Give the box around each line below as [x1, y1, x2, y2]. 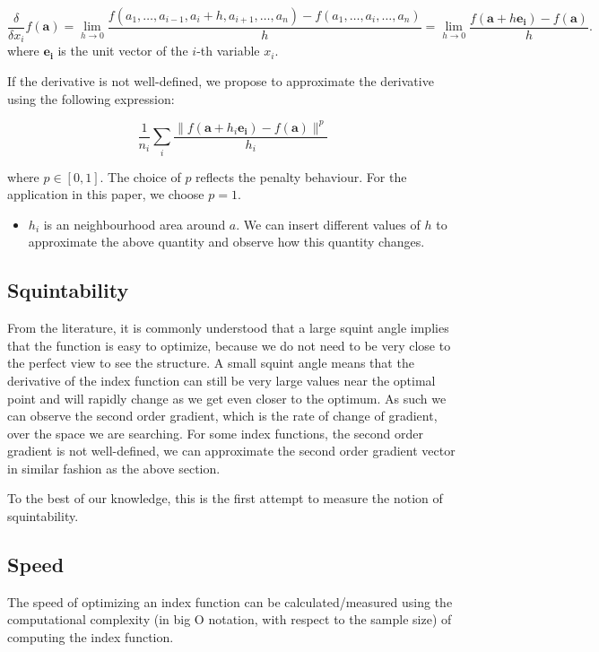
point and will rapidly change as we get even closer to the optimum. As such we [7, 388, 447, 407]
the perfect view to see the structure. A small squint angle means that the [7, 353, 414, 372]
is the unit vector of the [57, 41, 188, 60]
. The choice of [100, 167, 181, 186]
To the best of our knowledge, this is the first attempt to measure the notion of [7, 489, 443, 508]
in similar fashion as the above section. [7, 458, 221, 477]
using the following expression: [7, 89, 175, 108]
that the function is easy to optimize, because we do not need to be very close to [7, 335, 451, 354]
